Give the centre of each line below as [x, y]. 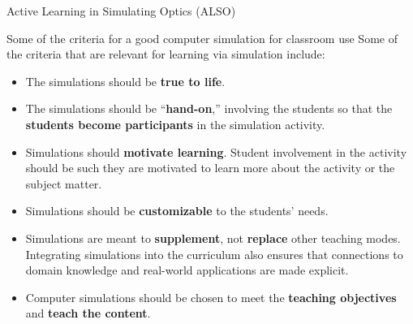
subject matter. [64, 183]
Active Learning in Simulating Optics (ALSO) [121, 11]
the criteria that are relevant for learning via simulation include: [166, 54]
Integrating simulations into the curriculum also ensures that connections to [214, 254]
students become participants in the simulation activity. [175, 124]
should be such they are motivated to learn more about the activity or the [210, 168]
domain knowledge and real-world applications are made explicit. [187, 270]
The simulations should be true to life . [125, 81]
